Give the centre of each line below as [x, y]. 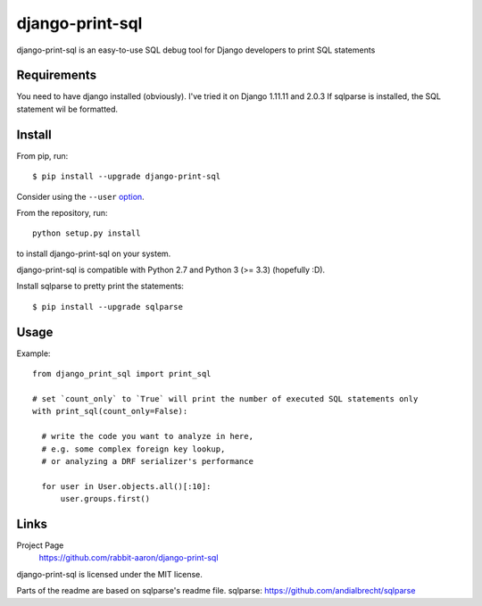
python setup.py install [87, 233]
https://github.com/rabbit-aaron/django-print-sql [129, 558]
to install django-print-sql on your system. [94, 253]
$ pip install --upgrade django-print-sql [127, 177]
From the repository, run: [62, 212]
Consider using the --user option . [80, 196]
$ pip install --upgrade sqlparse [108, 307]
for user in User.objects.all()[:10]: [126, 486]
